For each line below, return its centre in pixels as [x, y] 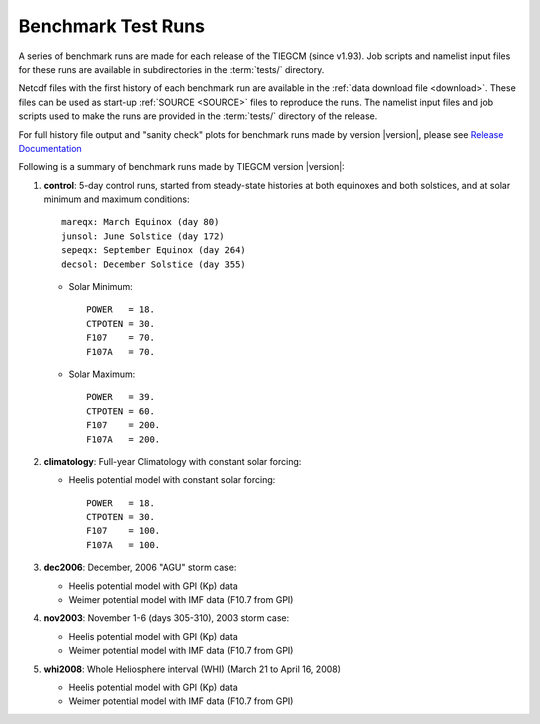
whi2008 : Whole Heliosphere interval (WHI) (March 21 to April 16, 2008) [192, 669]
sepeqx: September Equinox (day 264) [154, 250]
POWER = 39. [120, 397]
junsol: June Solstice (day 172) [143, 236]
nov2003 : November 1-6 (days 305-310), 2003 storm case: [166, 618]
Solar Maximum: [102, 374]
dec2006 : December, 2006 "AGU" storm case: [140, 567]
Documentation [50, 148]
